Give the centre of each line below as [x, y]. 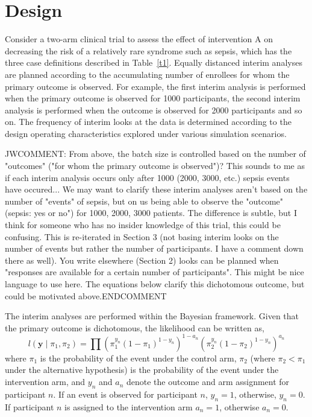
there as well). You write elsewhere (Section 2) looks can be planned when [142, 260]
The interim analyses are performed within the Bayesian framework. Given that [152, 316]
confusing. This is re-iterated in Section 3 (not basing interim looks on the [142, 236]
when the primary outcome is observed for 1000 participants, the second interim [153, 98]
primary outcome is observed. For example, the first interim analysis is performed [155, 86]
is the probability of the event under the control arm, [138, 358]
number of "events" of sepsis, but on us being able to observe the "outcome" [144, 201]
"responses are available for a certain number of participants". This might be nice [154, 272]
